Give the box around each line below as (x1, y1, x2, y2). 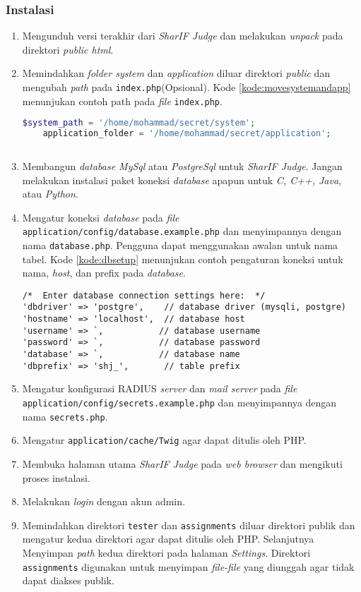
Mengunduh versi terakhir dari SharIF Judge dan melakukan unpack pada (22, 28, 343, 43)
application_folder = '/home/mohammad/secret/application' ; (42, 128, 331, 139)
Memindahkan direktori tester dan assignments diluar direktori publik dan (22, 517, 355, 532)
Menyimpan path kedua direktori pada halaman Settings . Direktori (22, 545, 311, 560)
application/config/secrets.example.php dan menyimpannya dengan (22, 395, 337, 409)
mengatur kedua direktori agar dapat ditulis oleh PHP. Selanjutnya (22, 531, 314, 546)
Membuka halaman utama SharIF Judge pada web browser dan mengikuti (22, 456, 343, 471)
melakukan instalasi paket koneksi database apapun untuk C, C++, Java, (22, 172, 342, 187)
